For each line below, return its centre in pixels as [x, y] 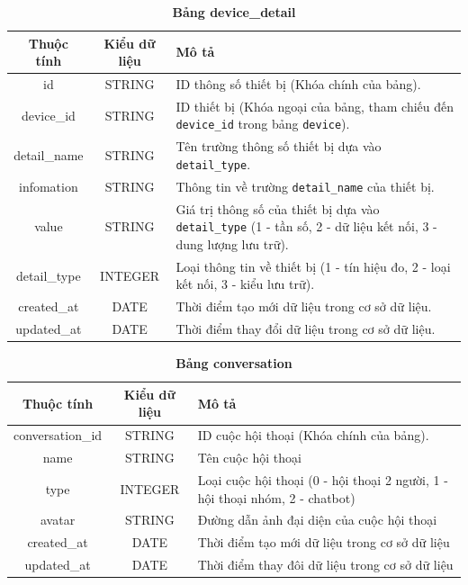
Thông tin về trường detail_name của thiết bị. [305, 186]
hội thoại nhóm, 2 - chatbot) [276, 497]
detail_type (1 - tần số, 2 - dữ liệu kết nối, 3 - [306, 226]
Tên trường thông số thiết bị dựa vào [279, 146]
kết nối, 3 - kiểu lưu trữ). [245, 284]
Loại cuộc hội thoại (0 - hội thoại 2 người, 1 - [323, 479]
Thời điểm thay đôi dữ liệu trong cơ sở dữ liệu [325, 565]
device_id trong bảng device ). [263, 124]
